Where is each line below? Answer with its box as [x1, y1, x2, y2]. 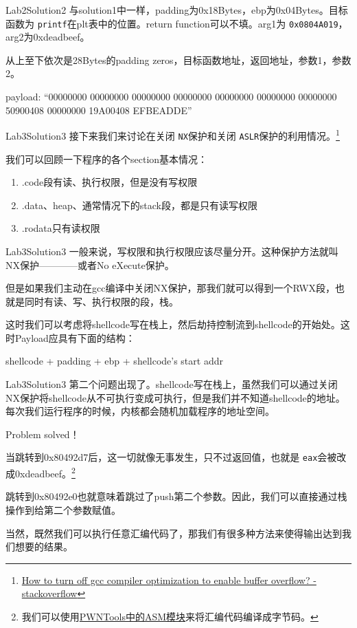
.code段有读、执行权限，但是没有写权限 [21, 175, 198, 189]
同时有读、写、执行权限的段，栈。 [24, 294, 178, 308]
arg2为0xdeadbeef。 [5, 30, 90, 44]
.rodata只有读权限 [21, 221, 100, 235]
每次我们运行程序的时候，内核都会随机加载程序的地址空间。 [5, 404, 275, 418]
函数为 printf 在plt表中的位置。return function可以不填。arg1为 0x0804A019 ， [5, 16, 348, 30]
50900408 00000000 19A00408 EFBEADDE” [5, 102, 192, 117]
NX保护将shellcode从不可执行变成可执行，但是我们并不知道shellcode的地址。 [5, 390, 345, 404]
